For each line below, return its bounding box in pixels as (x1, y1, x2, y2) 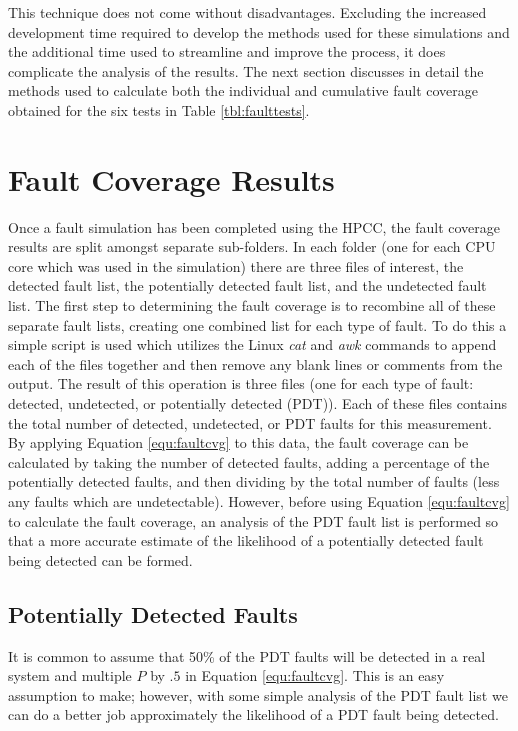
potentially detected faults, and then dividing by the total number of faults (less (8, 471, 500, 492)
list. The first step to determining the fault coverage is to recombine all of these (8, 295, 496, 316)
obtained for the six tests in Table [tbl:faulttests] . (8, 99, 310, 120)
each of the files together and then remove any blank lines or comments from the (8, 353, 503, 374)
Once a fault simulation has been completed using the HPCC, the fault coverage (8, 216, 500, 237)
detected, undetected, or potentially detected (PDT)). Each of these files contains (8, 393, 507, 414)
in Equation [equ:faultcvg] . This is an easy (185, 665, 445, 686)
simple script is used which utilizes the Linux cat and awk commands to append (8, 334, 497, 355)
